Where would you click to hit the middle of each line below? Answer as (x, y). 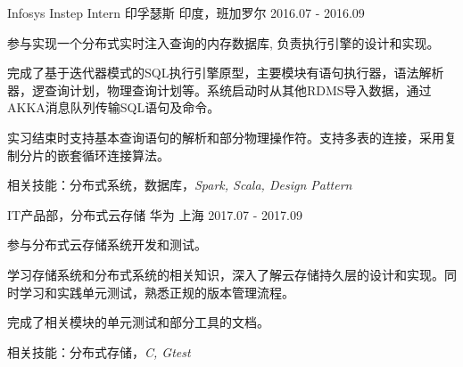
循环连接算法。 (125, 155)
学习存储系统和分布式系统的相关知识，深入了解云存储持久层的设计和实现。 (226, 274)
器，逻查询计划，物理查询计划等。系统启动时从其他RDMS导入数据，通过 (219, 90)
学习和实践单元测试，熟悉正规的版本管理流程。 (157, 292)
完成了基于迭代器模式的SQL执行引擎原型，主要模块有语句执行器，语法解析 (226, 73)
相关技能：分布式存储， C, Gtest (99, 351)
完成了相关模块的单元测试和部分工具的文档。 (138, 322)
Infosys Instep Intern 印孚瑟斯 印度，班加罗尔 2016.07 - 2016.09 (186, 12)
